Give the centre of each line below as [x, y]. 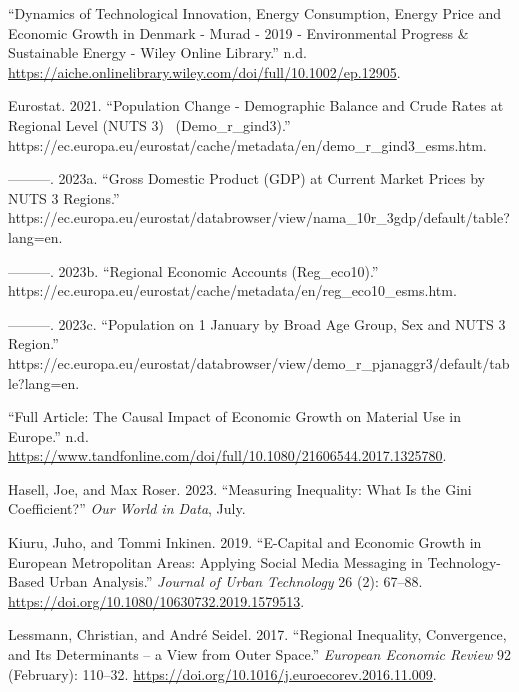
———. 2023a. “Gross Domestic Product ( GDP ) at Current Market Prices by [246, 178]
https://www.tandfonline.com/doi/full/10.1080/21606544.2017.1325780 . [227, 455]
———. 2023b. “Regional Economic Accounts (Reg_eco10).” [193, 270]
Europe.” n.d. [48, 435]
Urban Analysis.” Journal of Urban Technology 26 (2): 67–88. [236, 581]
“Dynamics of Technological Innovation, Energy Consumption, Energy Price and [255, 13]
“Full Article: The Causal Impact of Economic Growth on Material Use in [235, 416]
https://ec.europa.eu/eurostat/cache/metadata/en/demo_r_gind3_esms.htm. [247, 144]
